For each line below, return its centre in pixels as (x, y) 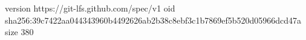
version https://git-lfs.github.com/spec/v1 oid (90, 8)
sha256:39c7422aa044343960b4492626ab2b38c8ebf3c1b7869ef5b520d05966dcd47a (153, 20)
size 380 (19, 32)
